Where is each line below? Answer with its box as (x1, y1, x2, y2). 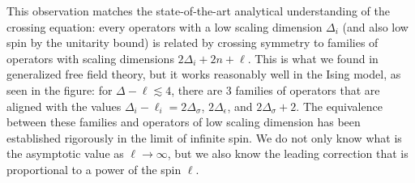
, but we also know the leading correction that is (167, 145, 409, 162)
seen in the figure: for (6, 81, 113, 98)
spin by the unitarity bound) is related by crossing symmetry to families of (6, 34, 379, 51)
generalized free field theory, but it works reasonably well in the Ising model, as (6, 66, 401, 83)
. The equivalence (296, 97, 383, 114)
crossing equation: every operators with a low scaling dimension (6, 18, 323, 35)
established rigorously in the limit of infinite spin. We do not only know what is (6, 129, 402, 146)
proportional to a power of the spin (6, 160, 182, 177)
